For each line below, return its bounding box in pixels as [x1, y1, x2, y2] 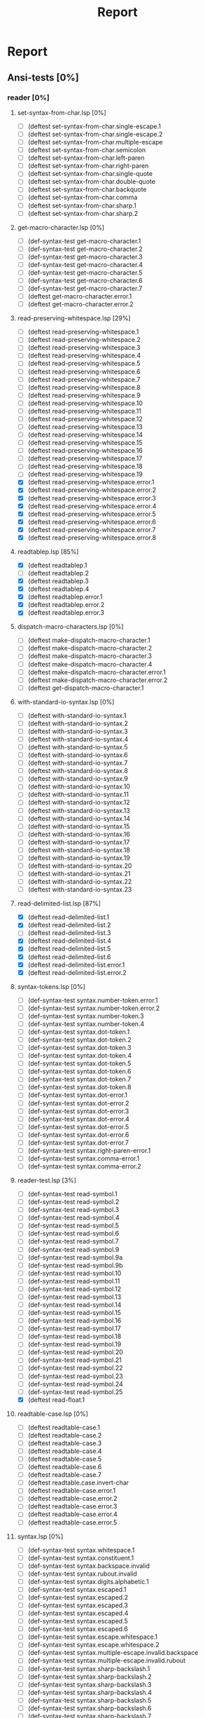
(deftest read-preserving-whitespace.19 [27, 470, 143, 479]
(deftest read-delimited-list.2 [27, 921, 111, 929]
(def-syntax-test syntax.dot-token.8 [27, 1083, 132, 1091]
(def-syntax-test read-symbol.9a [27, 1253, 123, 1262]
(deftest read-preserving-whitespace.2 [27, 336, 141, 344]
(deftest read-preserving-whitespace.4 [27, 351, 141, 360]
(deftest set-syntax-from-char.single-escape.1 [27, 122, 161, 130]
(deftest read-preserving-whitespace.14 [27, 430, 143, 439]
